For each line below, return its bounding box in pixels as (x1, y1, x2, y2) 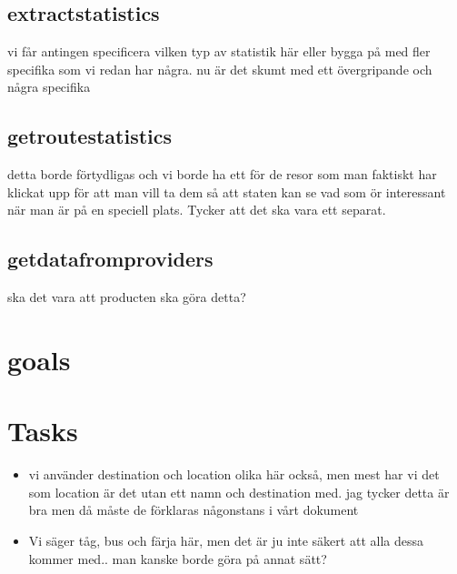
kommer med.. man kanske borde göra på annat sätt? (28, 549, 327, 568)
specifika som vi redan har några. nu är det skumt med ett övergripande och (7, 59, 432, 78)
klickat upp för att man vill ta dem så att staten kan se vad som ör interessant (7, 182, 446, 201)
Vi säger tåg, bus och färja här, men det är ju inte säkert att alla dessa (28, 531, 423, 550)
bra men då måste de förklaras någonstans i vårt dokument (28, 500, 359, 519)
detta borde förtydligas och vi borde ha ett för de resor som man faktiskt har (7, 165, 437, 184)
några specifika (7, 77, 91, 96)
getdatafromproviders (7, 245, 214, 273)
